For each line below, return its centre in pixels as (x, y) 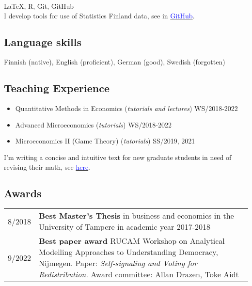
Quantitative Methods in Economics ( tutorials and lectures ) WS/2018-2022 (126, 108)
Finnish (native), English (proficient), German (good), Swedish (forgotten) (115, 62)
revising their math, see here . (47, 167)
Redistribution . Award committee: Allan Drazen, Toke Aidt (139, 274)
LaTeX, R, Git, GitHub (39, 6)
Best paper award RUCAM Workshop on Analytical (132, 241)
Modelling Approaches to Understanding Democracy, (128, 252)
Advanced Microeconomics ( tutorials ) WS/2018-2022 (93, 124)
